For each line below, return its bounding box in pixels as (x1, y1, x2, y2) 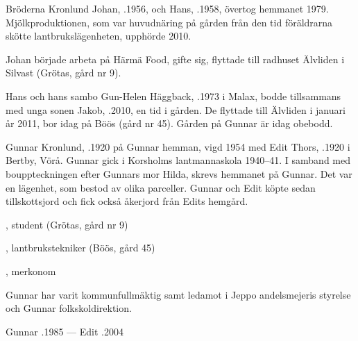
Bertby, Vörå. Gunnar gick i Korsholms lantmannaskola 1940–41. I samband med (6, 153, 350, 167)
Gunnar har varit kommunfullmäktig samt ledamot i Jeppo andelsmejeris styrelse (6, 287, 351, 301)
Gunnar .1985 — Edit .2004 (6, 324, 123, 338)
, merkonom (6, 263, 56, 278)
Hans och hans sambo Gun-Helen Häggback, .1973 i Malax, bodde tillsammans (6, 88, 341, 103)
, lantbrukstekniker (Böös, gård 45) (6, 240, 155, 255)
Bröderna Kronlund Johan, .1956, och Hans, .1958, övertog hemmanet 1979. (6, 1, 329, 15)
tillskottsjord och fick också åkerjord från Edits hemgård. (6, 194, 248, 208)
